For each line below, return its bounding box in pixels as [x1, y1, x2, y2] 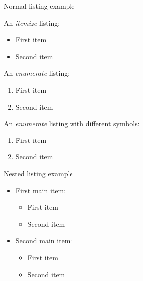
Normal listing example [4, 1, 75, 11]
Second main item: [15, 235, 72, 246]
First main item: [15, 185, 66, 195]
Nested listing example [4, 168, 73, 178]
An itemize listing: [4, 17, 60, 28]
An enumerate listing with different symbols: [4, 118, 140, 129]
